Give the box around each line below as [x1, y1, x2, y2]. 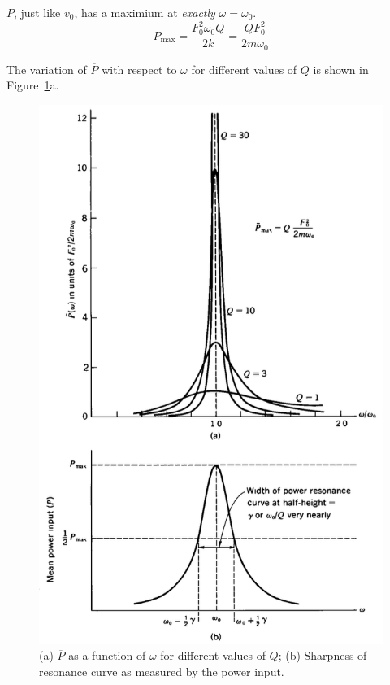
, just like [14, 4, 61, 20]
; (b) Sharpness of [278, 647, 367, 664]
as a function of [68, 647, 146, 664]
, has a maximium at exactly [74, 4, 215, 20]
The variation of [6, 60, 87, 77]
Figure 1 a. [6, 76, 59, 94]
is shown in [313, 60, 369, 77]
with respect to [102, 60, 177, 77]
